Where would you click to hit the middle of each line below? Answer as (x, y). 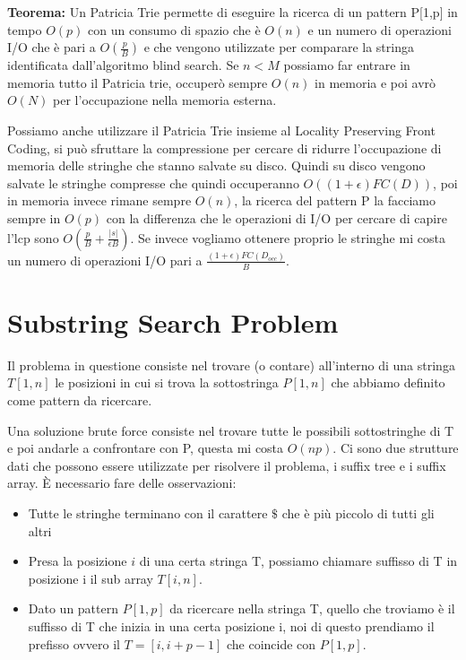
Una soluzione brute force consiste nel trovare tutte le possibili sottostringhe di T (231, 430)
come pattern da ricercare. (80, 399)
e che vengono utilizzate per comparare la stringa (279, 47)
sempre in (34, 217)
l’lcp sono (33, 237)
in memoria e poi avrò (375, 82)
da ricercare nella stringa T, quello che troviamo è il (312, 608)
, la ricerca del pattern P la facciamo (335, 200)
